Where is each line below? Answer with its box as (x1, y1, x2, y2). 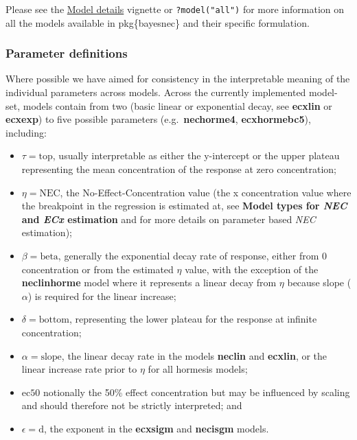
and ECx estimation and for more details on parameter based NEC (21, 211, 316, 226)
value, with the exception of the (185, 262, 319, 276)
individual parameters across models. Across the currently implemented (5, 85, 306, 100)
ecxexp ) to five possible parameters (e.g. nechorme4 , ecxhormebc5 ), (5, 112, 311, 126)
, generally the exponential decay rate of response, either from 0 (58, 248, 327, 262)
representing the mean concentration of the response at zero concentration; (21, 162, 336, 176)
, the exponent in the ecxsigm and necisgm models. (43, 421, 269, 435)
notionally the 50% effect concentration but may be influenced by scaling (43, 384, 350, 399)
